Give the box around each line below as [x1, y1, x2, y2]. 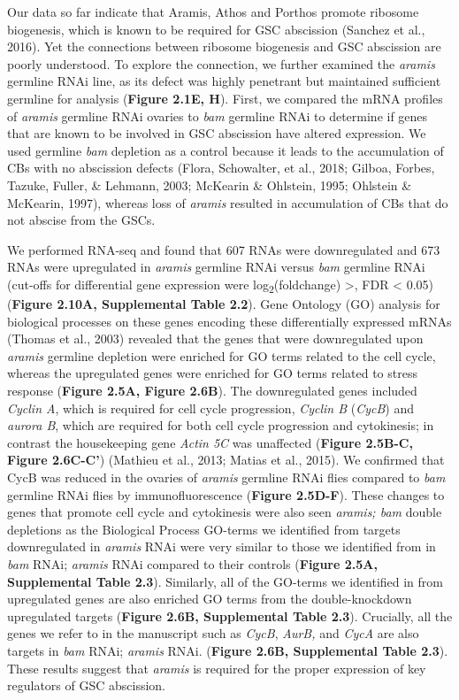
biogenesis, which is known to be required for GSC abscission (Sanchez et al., [7, 19, 425, 38]
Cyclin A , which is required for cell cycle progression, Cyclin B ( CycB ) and [7, 398, 414, 417]
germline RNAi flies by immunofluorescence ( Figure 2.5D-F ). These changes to [7, 485, 445, 504]
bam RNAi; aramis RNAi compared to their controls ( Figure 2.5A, [7, 554, 378, 573]
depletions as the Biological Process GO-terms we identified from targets [7, 519, 401, 538]
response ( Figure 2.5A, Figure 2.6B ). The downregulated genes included [7, 381, 417, 399]
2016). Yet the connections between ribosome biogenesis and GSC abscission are [7, 37, 441, 56]
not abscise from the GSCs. [7, 211, 156, 229]
